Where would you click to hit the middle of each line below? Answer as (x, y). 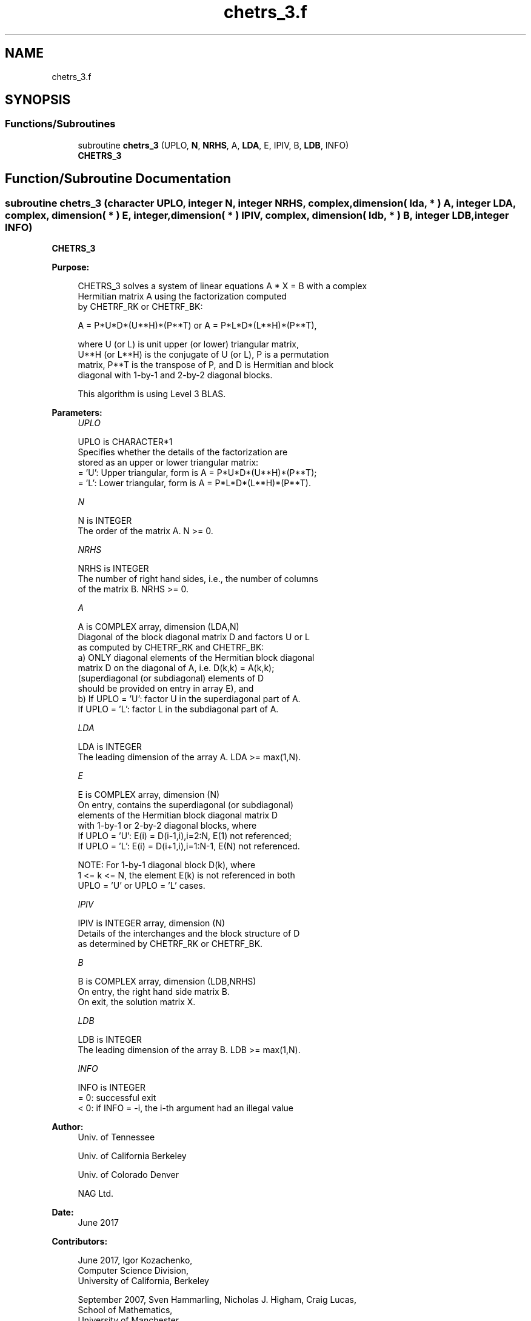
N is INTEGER (105, 521)
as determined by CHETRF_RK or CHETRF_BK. (170, 944)
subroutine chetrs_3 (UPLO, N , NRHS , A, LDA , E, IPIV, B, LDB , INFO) (213, 145)
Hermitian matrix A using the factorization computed (182, 296)
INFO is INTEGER (112, 1088)
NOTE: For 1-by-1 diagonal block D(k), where (167, 865)
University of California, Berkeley (143, 1281)
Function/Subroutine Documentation (118, 179)
